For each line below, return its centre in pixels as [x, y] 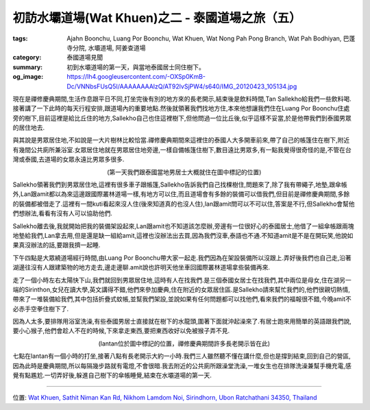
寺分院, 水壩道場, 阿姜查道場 [106, 47]
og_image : [28, 77]
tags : [20, 38]
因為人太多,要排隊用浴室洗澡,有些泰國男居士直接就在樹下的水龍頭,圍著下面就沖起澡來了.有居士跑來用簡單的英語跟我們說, [182, 322]
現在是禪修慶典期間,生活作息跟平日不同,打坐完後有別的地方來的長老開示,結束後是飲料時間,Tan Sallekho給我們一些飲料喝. [182, 99]
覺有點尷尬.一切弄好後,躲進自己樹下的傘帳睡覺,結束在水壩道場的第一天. [112, 375]
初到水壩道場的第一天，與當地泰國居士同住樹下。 [136, 67]
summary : [28, 67]
